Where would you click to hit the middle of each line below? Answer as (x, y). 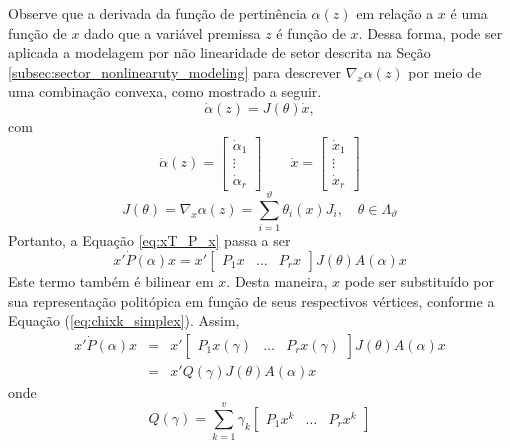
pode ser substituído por (419, 280)
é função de (311, 32)
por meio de (445, 71)
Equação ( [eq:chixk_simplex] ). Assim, (124, 320)
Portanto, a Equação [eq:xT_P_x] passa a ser (149, 240)
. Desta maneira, (277, 280)
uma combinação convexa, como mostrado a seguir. (165, 91)
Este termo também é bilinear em (111, 280)
